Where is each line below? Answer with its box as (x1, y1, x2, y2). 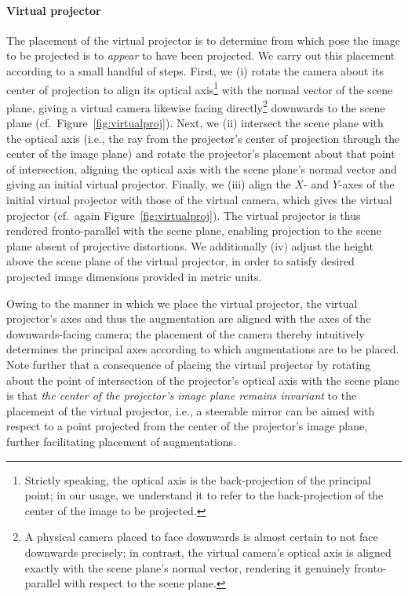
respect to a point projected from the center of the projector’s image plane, (6, 418, 368, 434)
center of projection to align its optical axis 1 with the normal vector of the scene (6, 79, 393, 97)
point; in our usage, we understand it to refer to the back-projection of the (24, 487, 384, 503)
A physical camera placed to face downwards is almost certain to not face (24, 528, 378, 545)
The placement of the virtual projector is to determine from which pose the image (6, 31, 400, 48)
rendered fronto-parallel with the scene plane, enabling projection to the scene (6, 222, 381, 239)
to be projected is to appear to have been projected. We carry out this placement (6, 47, 395, 64)
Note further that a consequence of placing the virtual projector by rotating (6, 356, 371, 372)
